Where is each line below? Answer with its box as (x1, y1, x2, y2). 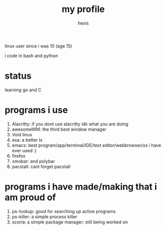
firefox (11, 153, 26, 159)
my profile (61, 4, 105, 15)
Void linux (11, 131, 33, 137)
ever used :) (11, 147, 37, 153)
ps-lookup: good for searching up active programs (11, 208, 116, 214)
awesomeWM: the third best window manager (11, 126, 107, 132)
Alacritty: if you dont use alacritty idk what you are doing (11, 121, 129, 127)
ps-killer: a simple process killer (11, 213, 78, 219)
